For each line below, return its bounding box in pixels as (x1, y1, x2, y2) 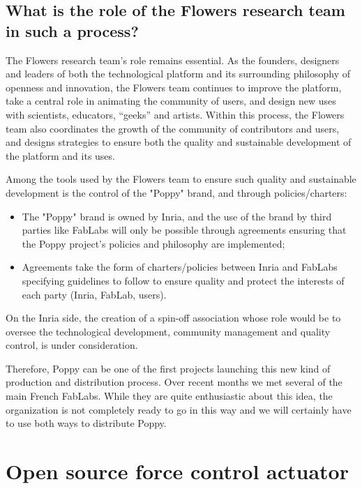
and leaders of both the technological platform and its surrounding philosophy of (6, 66, 351, 81)
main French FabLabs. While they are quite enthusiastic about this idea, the (6, 389, 333, 403)
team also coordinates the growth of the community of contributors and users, (6, 121, 340, 135)
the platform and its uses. (6, 148, 115, 163)
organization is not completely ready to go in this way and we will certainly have (6, 402, 352, 416)
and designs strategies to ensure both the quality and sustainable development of (6, 135, 352, 149)
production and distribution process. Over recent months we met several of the (6, 375, 342, 389)
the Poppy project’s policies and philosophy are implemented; (22, 236, 285, 250)
